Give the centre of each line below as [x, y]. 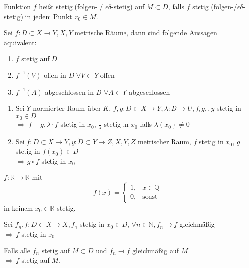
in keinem [19, 207]
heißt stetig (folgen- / [71, 6]
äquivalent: [20, 42]
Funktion [18, 6]
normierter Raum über [67, 108]
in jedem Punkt [49, 16]
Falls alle [17, 250]
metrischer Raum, [164, 141]
